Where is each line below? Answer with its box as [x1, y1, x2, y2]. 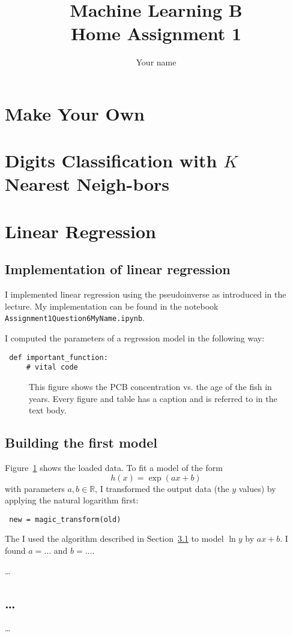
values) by [238, 482, 276, 494]
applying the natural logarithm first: [5, 494, 139, 506]
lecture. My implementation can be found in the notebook [5, 299, 219, 312]
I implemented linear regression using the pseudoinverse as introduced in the [5, 288, 286, 301]
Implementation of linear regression [5, 260, 231, 278]
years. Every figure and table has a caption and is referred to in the [29, 392, 277, 404]
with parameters [5, 482, 65, 494]
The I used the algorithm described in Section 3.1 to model [5, 532, 224, 545]
